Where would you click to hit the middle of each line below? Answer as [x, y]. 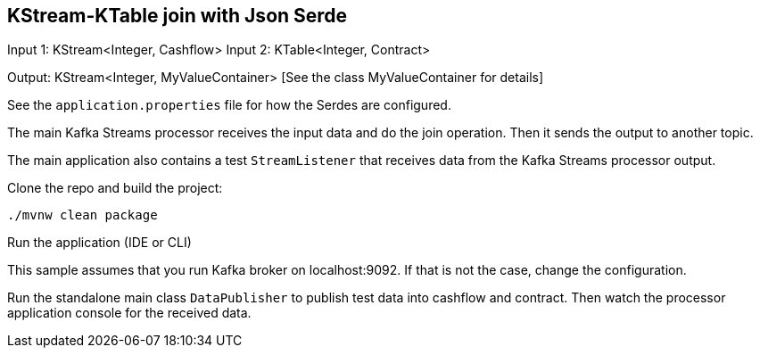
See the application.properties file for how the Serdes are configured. [229, 105]
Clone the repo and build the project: [115, 188]
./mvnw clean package [83, 215]
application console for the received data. [129, 313]
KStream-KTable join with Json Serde [178, 16]
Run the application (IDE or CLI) [99, 243]
